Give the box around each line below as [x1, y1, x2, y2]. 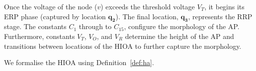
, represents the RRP [188, 11, 253, 21]
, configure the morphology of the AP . [124, 21, 240, 32]
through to [79, 21, 112, 32]
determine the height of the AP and [125, 31, 234, 41]
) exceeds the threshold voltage [100, 1, 195, 11]
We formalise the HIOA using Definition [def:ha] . [4, 57, 154, 68]
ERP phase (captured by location [4, 11, 106, 21]
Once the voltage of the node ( [4, 1, 97, 11]
